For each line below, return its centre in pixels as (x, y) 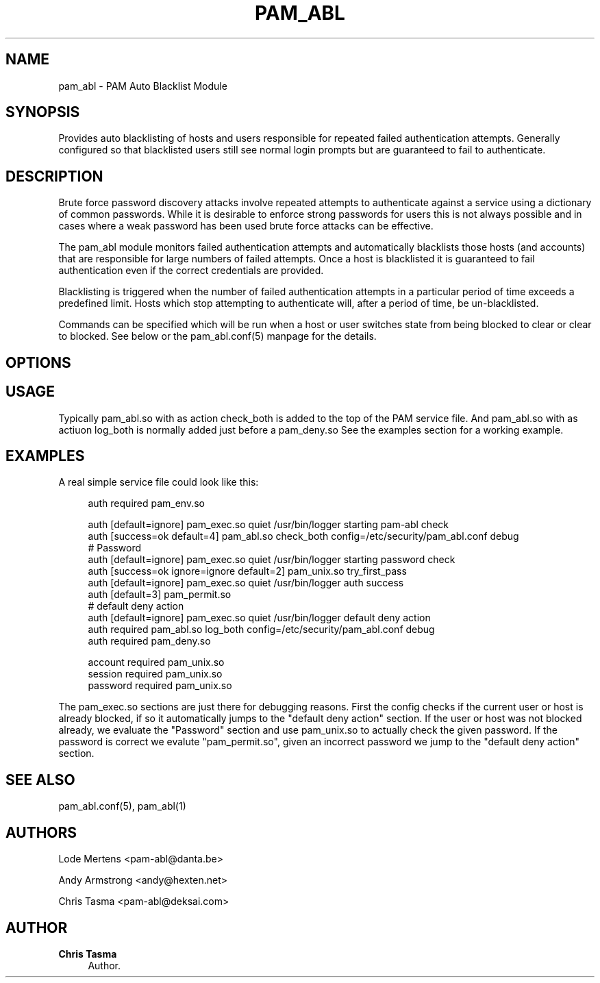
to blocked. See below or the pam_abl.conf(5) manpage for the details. (217, 336)
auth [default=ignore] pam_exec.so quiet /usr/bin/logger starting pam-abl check (268, 525)
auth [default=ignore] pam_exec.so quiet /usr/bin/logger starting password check (272, 560)
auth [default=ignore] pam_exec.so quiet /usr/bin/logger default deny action (259, 618)
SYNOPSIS (43, 112)
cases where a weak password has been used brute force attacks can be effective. (246, 226)
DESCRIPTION (54, 176)
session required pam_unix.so (155, 674)
